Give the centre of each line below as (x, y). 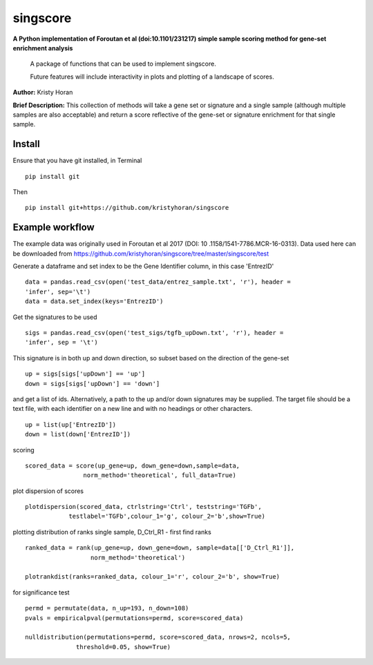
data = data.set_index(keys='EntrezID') (94, 301)
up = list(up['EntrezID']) (71, 424)
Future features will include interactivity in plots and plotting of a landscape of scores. (152, 77)
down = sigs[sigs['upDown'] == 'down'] (93, 384)
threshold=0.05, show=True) (124, 647)
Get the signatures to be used (55, 317)
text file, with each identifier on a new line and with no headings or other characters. (133, 409)
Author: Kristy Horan (43, 93)
